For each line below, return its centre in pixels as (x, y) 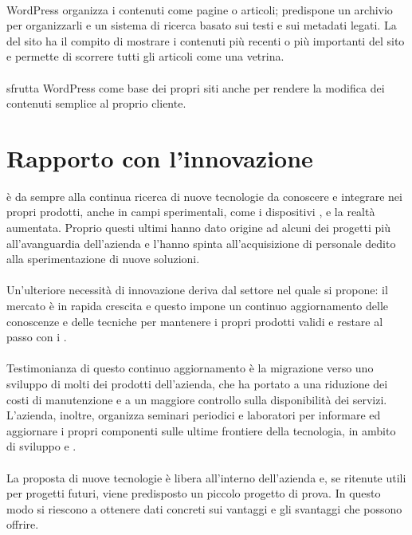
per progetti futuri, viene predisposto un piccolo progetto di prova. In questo (194, 493)
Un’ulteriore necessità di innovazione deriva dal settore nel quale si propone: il (197, 290)
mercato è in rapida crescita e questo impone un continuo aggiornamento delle (198, 306)
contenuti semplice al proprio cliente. (96, 103)
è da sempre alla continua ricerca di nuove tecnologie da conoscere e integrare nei (204, 196)
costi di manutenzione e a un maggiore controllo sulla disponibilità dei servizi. (197, 399)
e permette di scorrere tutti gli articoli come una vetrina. (145, 56)
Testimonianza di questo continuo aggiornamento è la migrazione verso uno (190, 368)
